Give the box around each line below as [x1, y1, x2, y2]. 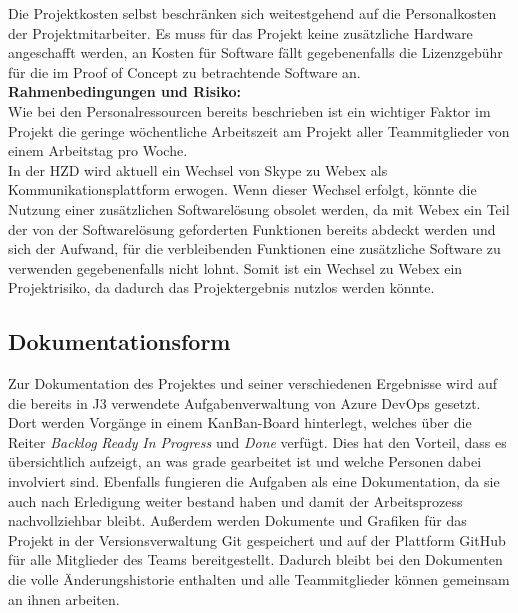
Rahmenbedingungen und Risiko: [8, 81, 242, 102]
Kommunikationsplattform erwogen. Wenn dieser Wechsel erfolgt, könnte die [8, 179, 477, 200]
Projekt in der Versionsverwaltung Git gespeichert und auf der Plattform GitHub [8, 529, 506, 550]
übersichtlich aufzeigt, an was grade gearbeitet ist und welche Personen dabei [8, 451, 482, 472]
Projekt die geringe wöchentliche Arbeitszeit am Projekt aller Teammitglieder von [8, 120, 510, 141]
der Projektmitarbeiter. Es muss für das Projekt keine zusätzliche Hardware [8, 22, 473, 43]
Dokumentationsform [8, 326, 231, 357]
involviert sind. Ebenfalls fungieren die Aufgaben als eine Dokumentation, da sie [8, 471, 500, 492]
